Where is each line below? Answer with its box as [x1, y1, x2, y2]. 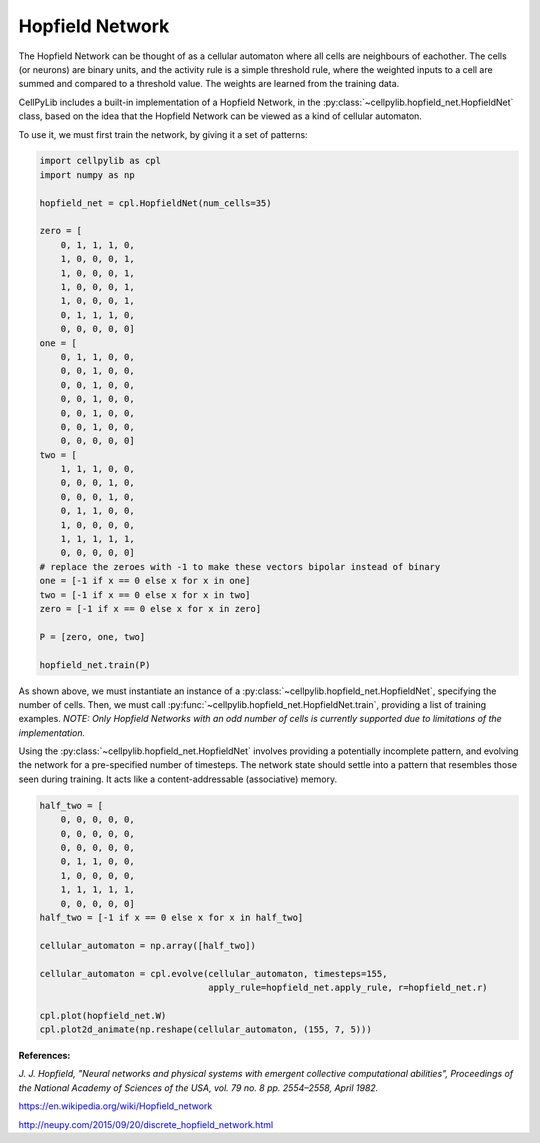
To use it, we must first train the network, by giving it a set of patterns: [18, 128, 309, 140]
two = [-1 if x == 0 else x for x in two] [39, 589, 251, 600]
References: [18, 1050, 71, 1062]
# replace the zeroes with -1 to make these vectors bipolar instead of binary [39, 561, 441, 572]
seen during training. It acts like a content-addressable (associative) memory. [18, 773, 338, 785]
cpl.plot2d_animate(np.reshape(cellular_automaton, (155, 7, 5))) [39, 1024, 372, 1035]
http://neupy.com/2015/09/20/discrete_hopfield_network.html [18, 1118, 274, 1130]
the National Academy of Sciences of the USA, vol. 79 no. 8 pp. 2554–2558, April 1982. [18, 1081, 379, 1094]
